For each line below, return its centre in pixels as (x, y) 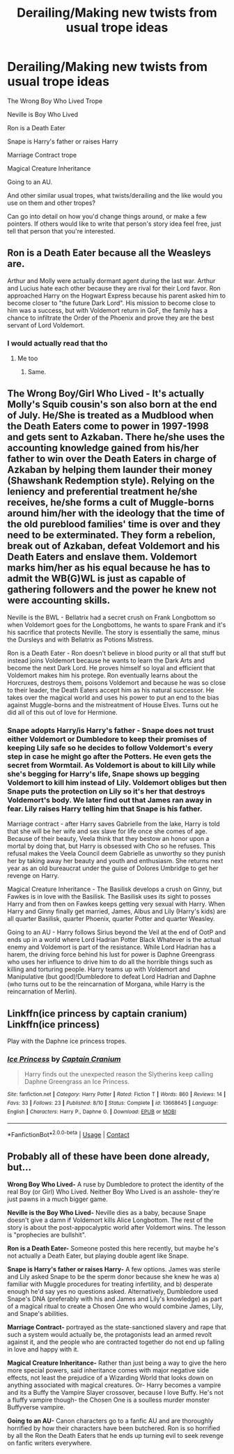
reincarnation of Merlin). (42, 991)
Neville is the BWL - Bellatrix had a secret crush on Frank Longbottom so (111, 617)
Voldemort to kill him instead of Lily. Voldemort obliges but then (117, 782)
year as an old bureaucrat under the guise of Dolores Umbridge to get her (113, 868)
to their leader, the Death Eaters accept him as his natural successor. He (111, 690)
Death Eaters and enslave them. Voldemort (102, 557)
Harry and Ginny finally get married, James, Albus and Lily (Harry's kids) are (117, 911)
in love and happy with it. (43, 1349)
